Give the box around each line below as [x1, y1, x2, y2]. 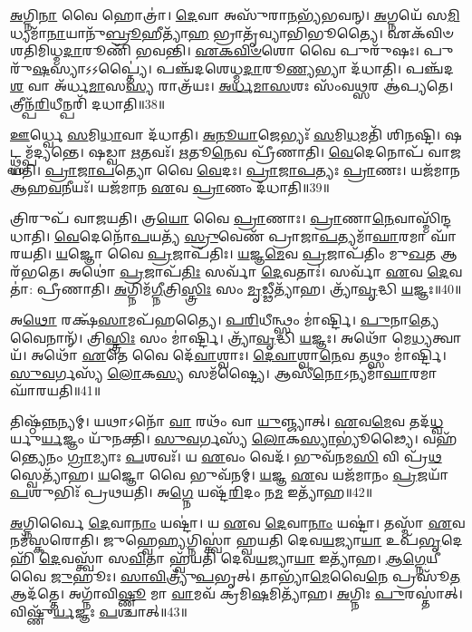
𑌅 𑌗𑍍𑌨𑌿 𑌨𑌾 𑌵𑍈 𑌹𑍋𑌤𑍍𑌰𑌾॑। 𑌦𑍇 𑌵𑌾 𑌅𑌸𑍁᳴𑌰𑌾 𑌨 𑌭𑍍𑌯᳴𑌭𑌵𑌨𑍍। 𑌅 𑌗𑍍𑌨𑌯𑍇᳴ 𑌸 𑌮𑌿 [10, 5, 460, 24]
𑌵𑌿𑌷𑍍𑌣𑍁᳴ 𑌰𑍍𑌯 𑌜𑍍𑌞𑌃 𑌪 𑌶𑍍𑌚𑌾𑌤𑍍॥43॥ [10, 601, 188, 620]
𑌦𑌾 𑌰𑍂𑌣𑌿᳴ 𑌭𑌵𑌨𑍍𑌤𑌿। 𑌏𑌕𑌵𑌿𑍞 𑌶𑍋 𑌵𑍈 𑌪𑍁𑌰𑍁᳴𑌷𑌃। [63, 41, 419, 60]
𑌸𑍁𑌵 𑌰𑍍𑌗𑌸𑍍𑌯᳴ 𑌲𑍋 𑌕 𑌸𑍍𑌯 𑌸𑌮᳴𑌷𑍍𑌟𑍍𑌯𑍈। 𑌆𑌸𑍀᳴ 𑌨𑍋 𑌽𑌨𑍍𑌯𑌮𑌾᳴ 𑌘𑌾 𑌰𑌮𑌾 [10, 363, 438, 382]
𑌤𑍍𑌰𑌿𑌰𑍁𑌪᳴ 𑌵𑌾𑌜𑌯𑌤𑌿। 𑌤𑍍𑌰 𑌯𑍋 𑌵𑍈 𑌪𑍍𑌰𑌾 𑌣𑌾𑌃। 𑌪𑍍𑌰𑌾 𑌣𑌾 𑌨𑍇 [10, 208, 395, 227]
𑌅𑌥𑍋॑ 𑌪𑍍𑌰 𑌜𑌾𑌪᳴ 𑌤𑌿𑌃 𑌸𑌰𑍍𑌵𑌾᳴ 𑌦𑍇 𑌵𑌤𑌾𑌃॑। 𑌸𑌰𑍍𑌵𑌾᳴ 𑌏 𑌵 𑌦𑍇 [68, 261, 449, 280]
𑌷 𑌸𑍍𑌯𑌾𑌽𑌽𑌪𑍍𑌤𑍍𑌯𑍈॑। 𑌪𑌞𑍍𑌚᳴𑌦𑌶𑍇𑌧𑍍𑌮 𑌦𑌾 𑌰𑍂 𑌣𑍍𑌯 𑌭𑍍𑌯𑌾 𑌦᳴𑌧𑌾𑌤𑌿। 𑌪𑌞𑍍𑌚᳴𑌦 [32, 58, 455, 77]
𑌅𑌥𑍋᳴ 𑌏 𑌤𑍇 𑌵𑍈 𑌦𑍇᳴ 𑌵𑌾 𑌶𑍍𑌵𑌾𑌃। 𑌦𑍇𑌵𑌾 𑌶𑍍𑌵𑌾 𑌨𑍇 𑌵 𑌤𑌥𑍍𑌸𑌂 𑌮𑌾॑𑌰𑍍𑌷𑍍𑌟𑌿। [31, 345, 447, 365]
